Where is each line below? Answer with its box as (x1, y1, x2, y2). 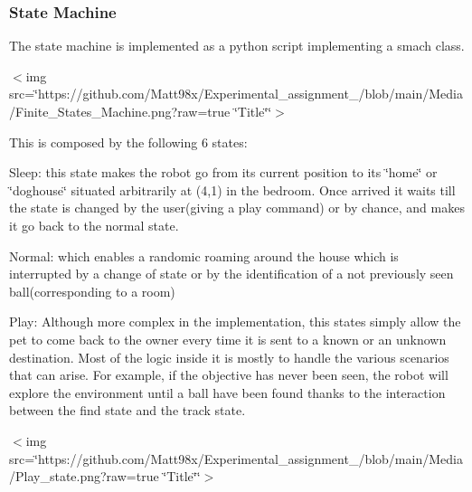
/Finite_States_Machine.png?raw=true (9, 102, 231, 120)
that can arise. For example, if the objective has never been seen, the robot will (9, 365, 448, 384)
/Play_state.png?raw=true (9, 467, 159, 486)
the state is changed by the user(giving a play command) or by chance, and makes (9, 198, 465, 217)
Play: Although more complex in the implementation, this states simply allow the (9, 312, 461, 331)
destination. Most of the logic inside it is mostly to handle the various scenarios (9, 347, 449, 366)
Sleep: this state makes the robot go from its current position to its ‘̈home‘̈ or (9, 163, 438, 182)
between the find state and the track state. (9, 401, 246, 420)
